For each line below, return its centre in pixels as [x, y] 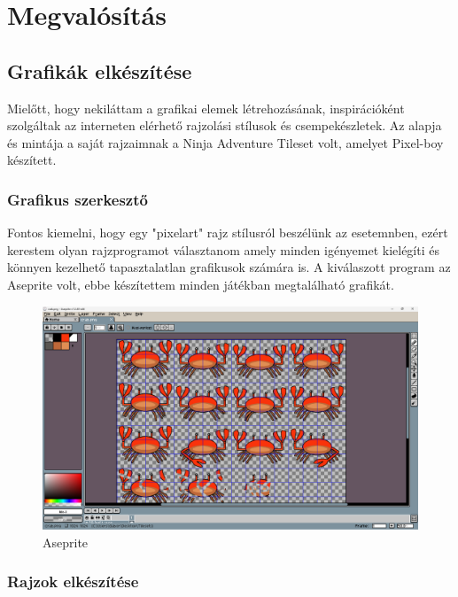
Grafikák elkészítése [100, 70]
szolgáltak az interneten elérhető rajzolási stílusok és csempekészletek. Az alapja [225, 125]
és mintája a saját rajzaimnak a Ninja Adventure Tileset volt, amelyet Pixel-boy [225, 142]
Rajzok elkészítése [73, 581]
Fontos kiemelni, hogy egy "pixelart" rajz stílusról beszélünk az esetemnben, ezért [228, 233]
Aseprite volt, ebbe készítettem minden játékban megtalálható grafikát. [201, 284]
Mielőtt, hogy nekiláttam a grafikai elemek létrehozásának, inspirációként [206, 108]
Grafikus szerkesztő [78, 199]
